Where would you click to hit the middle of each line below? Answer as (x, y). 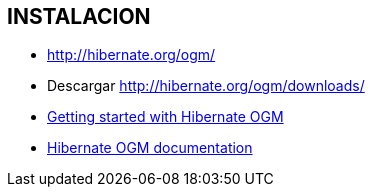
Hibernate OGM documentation (150, 148)
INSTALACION (79, 16)
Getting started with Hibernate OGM (165, 117)
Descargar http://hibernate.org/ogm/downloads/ (206, 86)
